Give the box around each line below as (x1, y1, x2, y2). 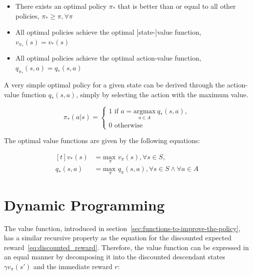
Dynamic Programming (4, 194, 165, 214)
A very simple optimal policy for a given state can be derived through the (4, 80, 225, 90)
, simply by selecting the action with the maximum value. (76, 89, 249, 99)
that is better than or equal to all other (118, 1, 236, 11)
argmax (133, 107, 156, 115)
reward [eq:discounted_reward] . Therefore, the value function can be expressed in (4, 242, 249, 252)
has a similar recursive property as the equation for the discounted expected (4, 233, 232, 243)
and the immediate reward (33, 261, 112, 271)
